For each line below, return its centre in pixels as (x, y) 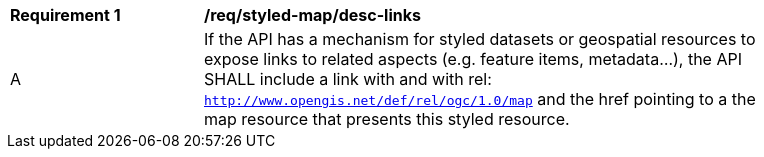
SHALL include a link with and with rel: (348, 79)
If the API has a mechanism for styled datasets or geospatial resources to (480, 39)
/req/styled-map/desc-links (312, 15)
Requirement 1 (65, 15)
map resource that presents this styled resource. (387, 119)
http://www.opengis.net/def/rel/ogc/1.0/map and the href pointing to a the (480, 99)
